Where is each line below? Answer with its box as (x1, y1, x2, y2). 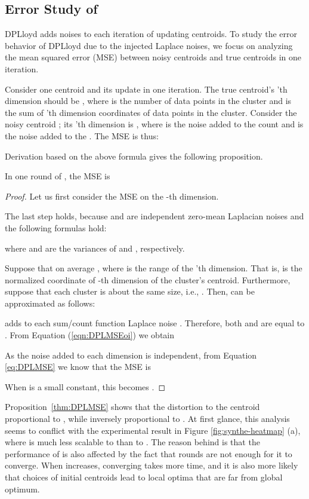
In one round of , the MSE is (5, 170, 110, 182)
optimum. (5, 482, 40, 495)
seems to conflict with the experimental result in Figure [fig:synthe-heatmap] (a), (5, 424, 301, 436)
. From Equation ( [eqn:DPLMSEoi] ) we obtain (5, 329, 175, 341)
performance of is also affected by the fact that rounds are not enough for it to (5, 447, 292, 460)
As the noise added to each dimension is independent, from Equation (5, 348, 257, 361)
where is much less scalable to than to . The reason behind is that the (5, 436, 260, 448)
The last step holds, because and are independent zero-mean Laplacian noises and (5, 210, 304, 222)
